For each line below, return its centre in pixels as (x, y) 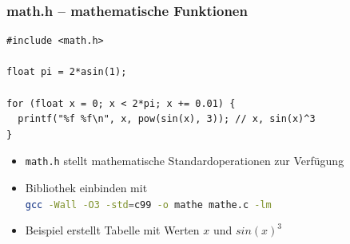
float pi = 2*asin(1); (67, 72)
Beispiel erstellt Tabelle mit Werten (112, 230)
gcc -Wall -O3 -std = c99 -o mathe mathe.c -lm (148, 205)
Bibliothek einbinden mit (86, 188)
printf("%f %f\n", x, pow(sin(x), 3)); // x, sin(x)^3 (167, 119)
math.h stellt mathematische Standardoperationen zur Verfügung (185, 161)
